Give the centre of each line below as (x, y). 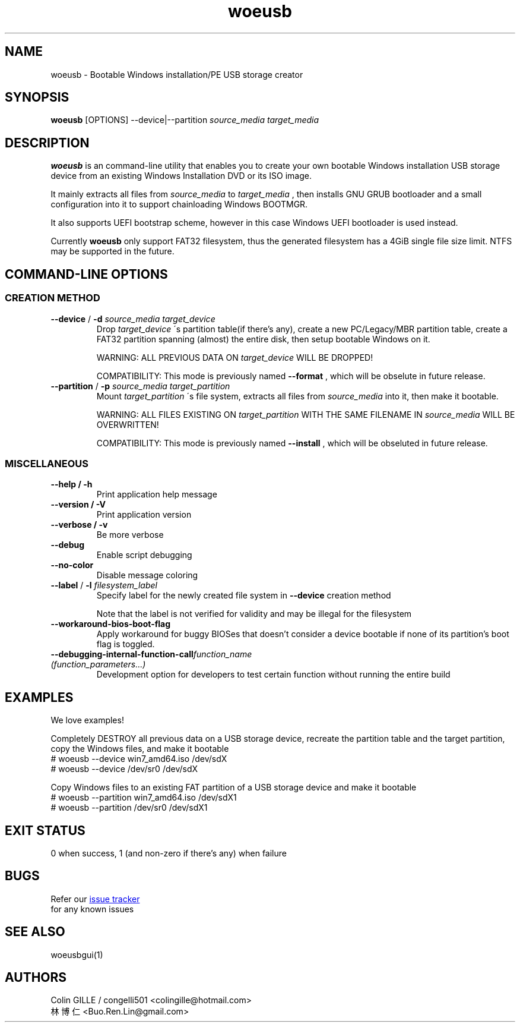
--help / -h (72, 484)
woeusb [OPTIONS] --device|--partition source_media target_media (185, 120)
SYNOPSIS (37, 97)
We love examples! (87, 720)
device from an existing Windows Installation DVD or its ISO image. (181, 176)
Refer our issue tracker (95, 899)
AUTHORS (36, 978)
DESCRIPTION (47, 143)
